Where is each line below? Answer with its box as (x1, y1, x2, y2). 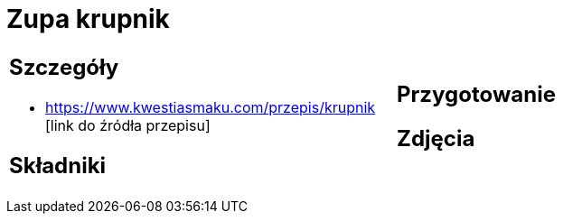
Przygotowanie (397, 80, 556, 107)
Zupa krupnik (6, 4, 170, 34)
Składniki (9, 152, 107, 179)
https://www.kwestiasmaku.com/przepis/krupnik (45, 97, 376, 116)
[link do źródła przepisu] (45, 115, 211, 134)
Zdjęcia (397, 124, 475, 152)
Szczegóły (9, 53, 119, 80)
